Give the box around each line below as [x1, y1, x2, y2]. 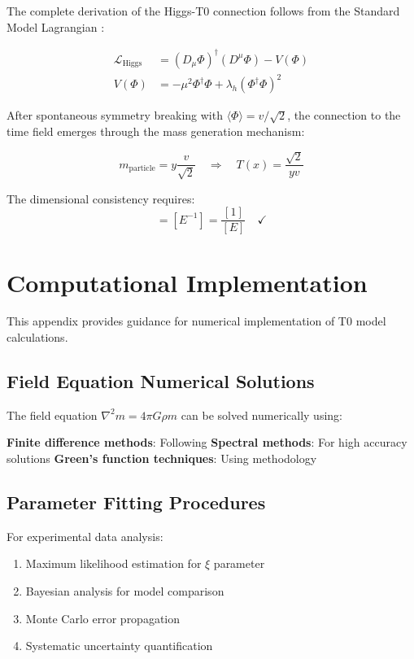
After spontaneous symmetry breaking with [7, 107, 223, 124]
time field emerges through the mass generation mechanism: [7, 122, 305, 139]
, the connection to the [287, 107, 401, 124]
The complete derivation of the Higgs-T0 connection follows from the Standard [7, 2, 400, 19]
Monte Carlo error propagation [25, 609, 181, 626]
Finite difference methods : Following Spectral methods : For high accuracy [7, 434, 407, 451]
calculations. [7, 329, 68, 346]
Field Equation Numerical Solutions [7, 369, 315, 394]
